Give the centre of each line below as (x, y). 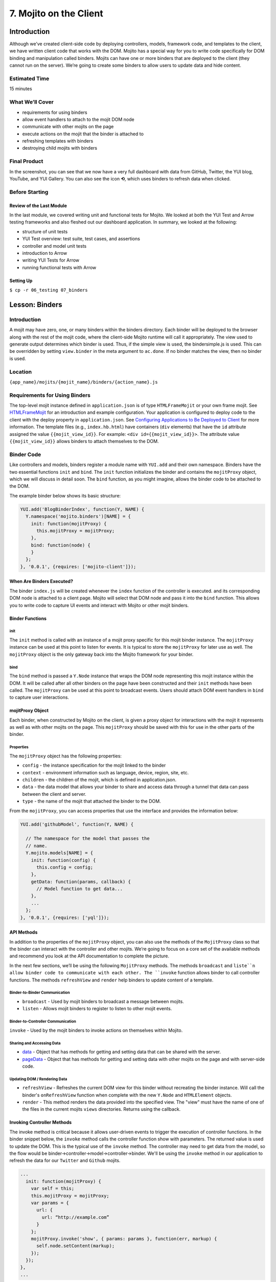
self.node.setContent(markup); (76, 1246)
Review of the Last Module (38, 206)
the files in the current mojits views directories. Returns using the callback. (101, 1109)
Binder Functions (28, 618)
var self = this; (53, 1189)
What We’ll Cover (31, 102)
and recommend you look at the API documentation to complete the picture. (89, 956)
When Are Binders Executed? (41, 582)
